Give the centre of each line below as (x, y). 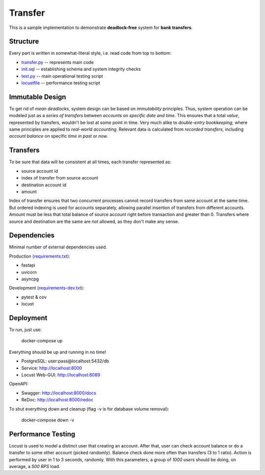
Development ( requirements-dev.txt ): (47, 288)
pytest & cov (34, 297)
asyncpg (30, 279)
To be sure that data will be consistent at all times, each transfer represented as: (90, 162)
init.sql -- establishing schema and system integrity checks (81, 69)
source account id (40, 171)
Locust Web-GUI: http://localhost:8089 (61, 375)
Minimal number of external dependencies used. (58, 247)
